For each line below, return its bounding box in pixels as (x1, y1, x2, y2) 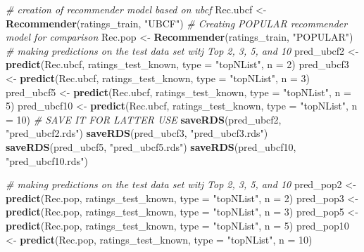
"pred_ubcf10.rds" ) (6, 153, 88, 168)
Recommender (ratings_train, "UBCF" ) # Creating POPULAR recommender (6, 15, 348, 30)
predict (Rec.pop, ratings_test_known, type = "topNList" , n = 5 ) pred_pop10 (6, 218, 349, 232)
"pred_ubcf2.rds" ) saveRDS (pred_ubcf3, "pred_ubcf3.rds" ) (6, 126, 268, 140)
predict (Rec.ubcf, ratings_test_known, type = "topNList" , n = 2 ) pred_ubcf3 (6, 57, 349, 72)
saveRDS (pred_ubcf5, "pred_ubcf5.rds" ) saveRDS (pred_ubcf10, (6, 139, 296, 154)
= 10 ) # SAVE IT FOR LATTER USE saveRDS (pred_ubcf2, (6, 112, 282, 126)
